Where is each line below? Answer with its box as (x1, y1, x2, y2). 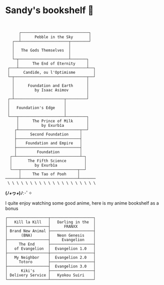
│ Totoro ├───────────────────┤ (5, 259, 96, 264)
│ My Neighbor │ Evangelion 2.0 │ (5, 255, 96, 260)
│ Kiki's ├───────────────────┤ (5, 268, 96, 273)
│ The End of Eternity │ (16, 61, 89, 66)
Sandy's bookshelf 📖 (5, 5, 94, 16)
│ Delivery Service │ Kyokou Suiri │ (5, 272, 96, 277)
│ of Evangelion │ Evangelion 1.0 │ (5, 246, 96, 251)
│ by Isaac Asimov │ (12, 87, 89, 92)
